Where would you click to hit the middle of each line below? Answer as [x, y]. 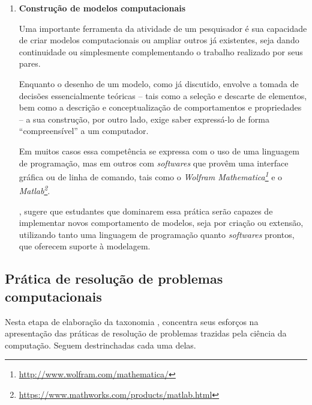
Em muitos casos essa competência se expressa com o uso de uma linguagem [159, 151]
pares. [30, 63]
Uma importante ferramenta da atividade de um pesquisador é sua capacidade [163, 28]
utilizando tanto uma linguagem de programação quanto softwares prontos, [157, 234]
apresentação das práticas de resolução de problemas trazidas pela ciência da [146, 333]
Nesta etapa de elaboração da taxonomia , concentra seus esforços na [132, 321]
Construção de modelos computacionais [102, 8]
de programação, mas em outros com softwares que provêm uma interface [154, 163]
